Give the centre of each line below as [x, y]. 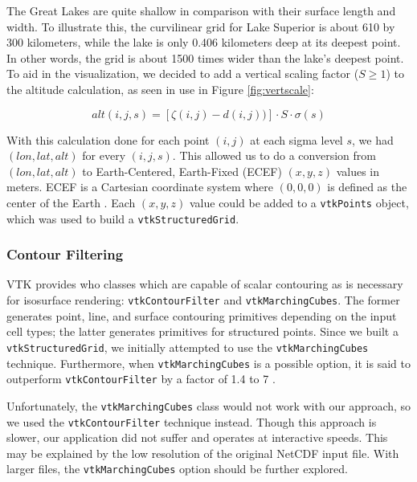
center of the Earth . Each [71, 202]
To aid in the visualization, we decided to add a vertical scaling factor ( [183, 74]
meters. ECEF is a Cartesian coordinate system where [140, 187]
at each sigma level [296, 139]
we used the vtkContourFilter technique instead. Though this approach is [192, 421]
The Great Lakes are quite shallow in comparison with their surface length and [201, 10]
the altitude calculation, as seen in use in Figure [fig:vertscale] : [160, 89]
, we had [372, 139]
